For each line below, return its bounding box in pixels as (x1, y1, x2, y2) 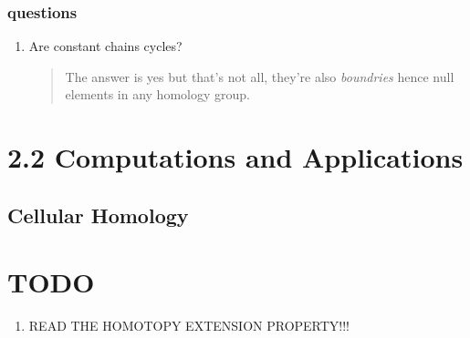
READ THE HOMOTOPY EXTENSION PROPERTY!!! (28, 316, 350, 335)
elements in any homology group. (65, 85, 250, 104)
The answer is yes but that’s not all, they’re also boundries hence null (65, 67, 454, 86)
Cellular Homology (7, 200, 189, 229)
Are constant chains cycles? (28, 36, 183, 56)
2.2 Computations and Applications (7, 138, 464, 176)
